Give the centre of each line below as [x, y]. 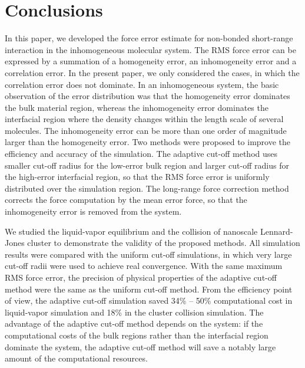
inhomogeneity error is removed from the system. [93, 211]
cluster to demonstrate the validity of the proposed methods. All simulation [164, 243]
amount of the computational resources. [76, 358]
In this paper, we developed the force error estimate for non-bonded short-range [149, 38]
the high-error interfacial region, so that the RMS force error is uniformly [137, 177]
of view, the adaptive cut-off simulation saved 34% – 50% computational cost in [149, 300]
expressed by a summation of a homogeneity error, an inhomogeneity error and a [151, 61]
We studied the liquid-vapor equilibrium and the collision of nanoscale [131, 231]
